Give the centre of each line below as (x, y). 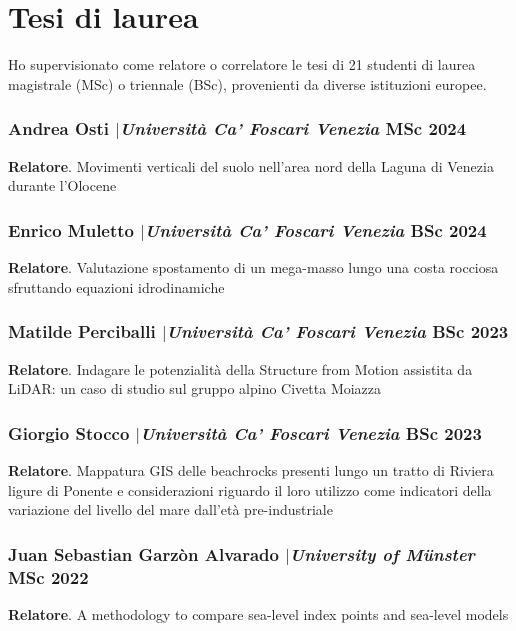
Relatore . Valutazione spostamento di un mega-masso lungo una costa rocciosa (253, 267)
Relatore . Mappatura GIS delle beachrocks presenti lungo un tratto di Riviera (251, 470)
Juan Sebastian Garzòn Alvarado (143, 553)
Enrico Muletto (71, 229)
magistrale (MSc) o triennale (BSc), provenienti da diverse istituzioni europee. (247, 83)
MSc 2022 (48, 576)
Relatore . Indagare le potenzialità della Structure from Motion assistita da (240, 368)
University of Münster (382, 553)
